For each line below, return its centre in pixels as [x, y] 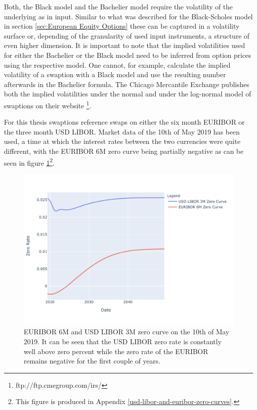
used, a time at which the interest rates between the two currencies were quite [122, 141]
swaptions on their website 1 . [48, 104]
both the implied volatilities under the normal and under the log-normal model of [128, 94]
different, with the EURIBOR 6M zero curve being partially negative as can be [124, 151]
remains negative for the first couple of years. [92, 361]
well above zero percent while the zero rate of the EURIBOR [116, 351]
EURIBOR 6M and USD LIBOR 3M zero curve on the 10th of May [127, 332]
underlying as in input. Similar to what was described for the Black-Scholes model [128, 16]
